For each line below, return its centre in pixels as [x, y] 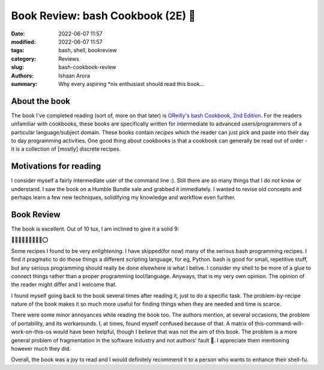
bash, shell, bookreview [88, 50]
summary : [24, 83]
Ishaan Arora [74, 76]
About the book [41, 101]
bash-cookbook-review [87, 67]
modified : [23, 41]
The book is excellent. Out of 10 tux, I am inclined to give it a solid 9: [95, 229]
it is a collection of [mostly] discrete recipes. [66, 149]
